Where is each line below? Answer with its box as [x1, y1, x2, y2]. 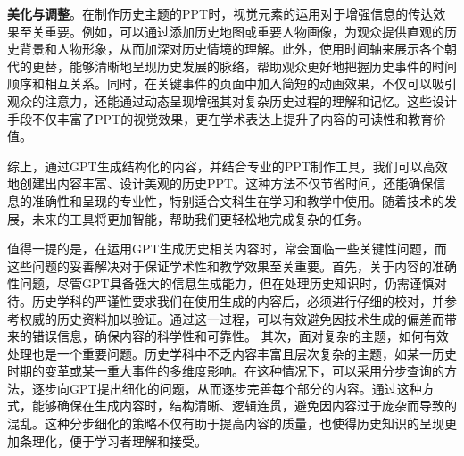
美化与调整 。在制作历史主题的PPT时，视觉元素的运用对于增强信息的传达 [7, 4, 434, 22]
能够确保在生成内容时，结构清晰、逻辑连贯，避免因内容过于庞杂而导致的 [31, 396, 457, 415]
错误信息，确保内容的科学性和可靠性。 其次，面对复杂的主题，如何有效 [31, 327, 449, 345]
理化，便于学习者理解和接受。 [31, 431, 207, 450]
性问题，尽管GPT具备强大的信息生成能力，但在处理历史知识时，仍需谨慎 [7, 274, 435, 293]
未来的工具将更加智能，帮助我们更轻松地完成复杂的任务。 [31, 209, 369, 228]
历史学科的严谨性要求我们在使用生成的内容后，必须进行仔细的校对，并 [31, 291, 444, 310]
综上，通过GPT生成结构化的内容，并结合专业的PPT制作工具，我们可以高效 [7, 156, 448, 175]
